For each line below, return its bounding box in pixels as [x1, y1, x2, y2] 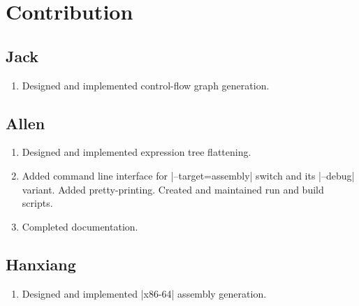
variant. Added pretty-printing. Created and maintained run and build [22, 182, 324, 196]
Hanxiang [6, 253, 76, 275]
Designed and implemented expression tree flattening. [22, 145, 251, 159]
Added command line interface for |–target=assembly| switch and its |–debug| [22, 168, 355, 182]
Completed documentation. [22, 219, 138, 233]
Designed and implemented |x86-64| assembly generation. [22, 286, 267, 300]
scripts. [22, 196, 53, 210]
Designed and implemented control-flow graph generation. [22, 78, 270, 92]
